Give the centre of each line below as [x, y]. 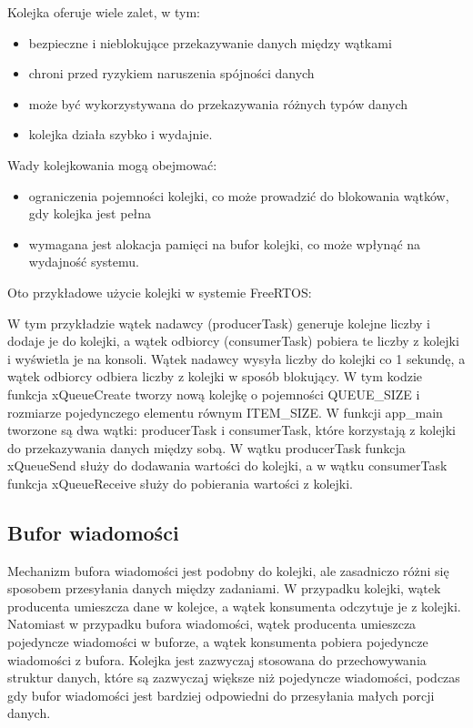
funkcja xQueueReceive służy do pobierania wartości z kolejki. [181, 483]
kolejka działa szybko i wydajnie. [121, 134]
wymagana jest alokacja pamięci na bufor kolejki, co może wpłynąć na [225, 243]
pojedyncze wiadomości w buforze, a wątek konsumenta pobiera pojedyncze [218, 642]
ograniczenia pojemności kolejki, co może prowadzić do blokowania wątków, [239, 195]
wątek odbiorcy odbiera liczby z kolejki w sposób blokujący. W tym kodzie [215, 376]
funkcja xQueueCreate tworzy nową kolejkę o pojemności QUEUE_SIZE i [214, 394]
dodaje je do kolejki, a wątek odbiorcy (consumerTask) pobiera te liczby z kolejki [233, 341]
